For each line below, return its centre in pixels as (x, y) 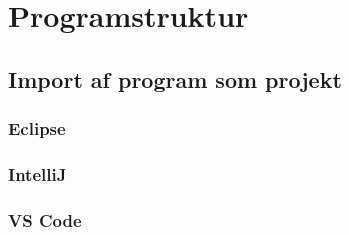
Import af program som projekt (175, 78)
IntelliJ (37, 173)
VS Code (45, 219)
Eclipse (37, 128)
